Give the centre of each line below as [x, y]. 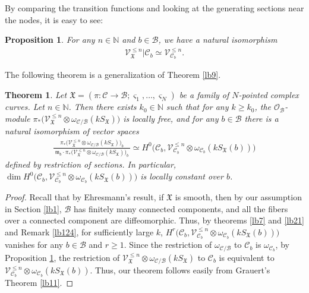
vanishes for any [34, 245]
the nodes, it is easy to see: [54, 19]
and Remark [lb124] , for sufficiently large [79, 231]
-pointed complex [269, 95]
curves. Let [25, 107]
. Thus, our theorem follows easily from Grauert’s [180, 270]
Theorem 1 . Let [36, 95]
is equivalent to [247, 257]
